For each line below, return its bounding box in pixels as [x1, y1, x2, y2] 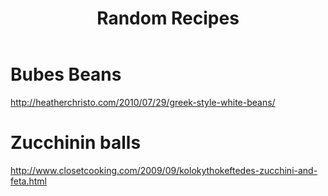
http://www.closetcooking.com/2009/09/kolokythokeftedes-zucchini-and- [10, 164, 318, 176]
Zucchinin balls [10, 132, 142, 154]
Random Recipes [96, 7, 240, 30]
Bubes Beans [10, 63, 122, 86]
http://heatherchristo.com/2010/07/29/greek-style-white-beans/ [10, 96, 276, 108]
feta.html [10, 175, 47, 187]
